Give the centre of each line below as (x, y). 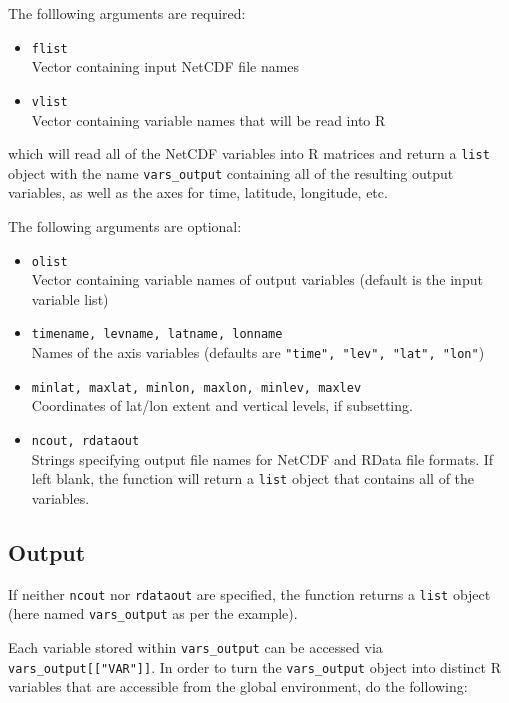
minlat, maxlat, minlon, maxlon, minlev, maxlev (196, 387)
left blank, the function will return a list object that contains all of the (253, 478)
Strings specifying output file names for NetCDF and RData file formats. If (262, 458)
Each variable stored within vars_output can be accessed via (195, 647)
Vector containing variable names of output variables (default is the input (257, 279)
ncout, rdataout (85, 441)
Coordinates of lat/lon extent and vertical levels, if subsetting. (222, 405)
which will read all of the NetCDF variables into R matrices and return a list (249, 153)
